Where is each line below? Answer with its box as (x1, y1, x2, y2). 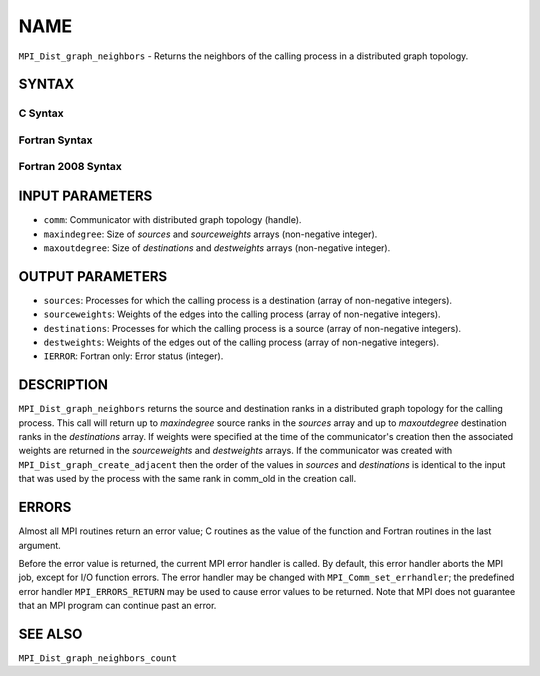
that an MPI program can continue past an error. (18, 600, 217, 612)
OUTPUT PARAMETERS (18, 268, 168, 285)
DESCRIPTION (18, 376, 109, 394)
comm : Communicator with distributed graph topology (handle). (43, 214, 302, 226)
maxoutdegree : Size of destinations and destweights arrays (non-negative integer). (43, 241, 391, 254)
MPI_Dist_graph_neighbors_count (18, 653, 177, 664)
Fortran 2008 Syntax (18, 160, 122, 174)
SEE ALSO (18, 625, 83, 642)
